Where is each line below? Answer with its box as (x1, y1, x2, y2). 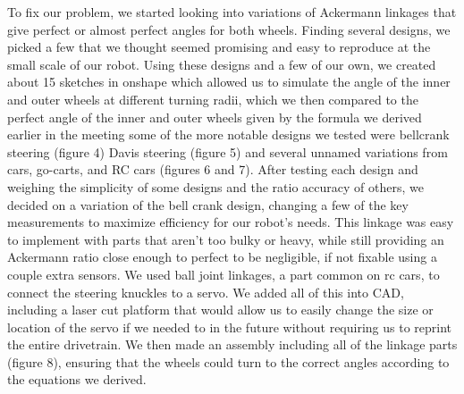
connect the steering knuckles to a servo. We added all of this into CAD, (7, 282, 404, 301)
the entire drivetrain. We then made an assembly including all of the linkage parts (7, 335, 458, 354)
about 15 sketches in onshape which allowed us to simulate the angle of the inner (7, 72, 451, 91)
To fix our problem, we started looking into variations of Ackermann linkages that (7, 3, 457, 21)
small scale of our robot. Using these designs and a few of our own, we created (7, 54, 436, 73)
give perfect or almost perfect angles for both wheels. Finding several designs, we (7, 20, 451, 38)
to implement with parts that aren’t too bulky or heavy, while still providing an (7, 230, 444, 248)
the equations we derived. (7, 370, 147, 389)
